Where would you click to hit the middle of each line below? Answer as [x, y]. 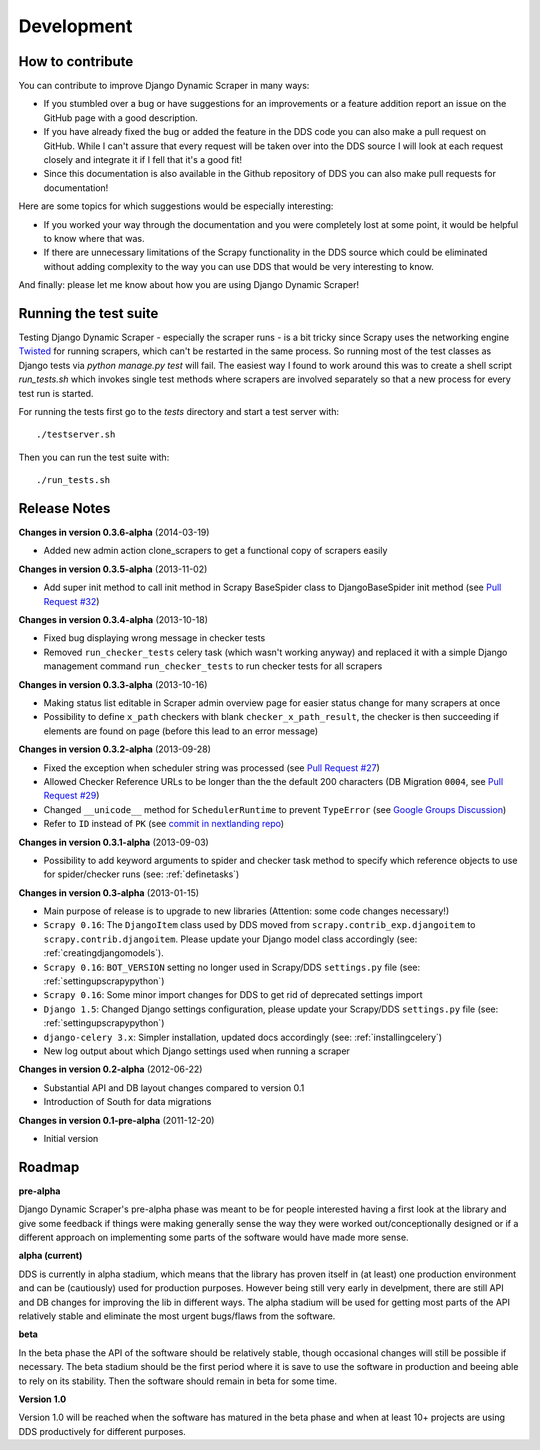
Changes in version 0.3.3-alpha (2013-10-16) [113, 684]
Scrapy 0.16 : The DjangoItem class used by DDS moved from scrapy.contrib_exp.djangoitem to [259, 925]
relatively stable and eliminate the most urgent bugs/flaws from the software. [177, 1316]
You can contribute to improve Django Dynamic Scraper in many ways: [164, 86]
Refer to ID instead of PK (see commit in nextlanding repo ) [164, 824]
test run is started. [56, 393]
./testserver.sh [76, 434]
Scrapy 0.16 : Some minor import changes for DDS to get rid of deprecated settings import [233, 995]
